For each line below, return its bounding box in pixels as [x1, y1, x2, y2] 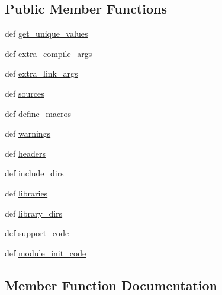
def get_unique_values [5, 27, 88, 40]
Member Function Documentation [5, 275, 218, 294]
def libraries [5, 186, 48, 199]
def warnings [5, 127, 51, 139]
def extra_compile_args [5, 47, 92, 59]
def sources [5, 87, 44, 99]
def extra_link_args [5, 67, 78, 80]
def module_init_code [5, 246, 86, 259]
